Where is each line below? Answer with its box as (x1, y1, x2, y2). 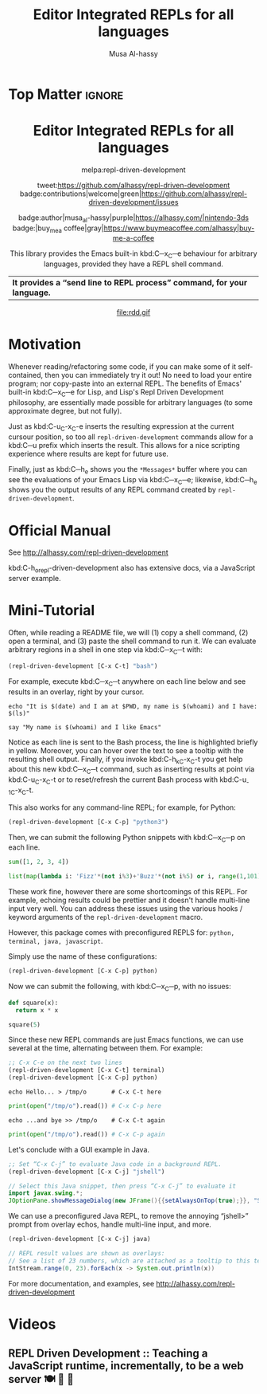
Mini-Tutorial (8, 602, 95, 619)
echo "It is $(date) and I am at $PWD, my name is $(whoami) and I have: (8, 702, 258, 710)
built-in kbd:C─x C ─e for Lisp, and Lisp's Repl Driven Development (8, 387, 224, 399)
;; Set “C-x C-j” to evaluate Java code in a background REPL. (8, 1160, 222, 1168)
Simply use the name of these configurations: (8, 952, 157, 961)
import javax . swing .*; (8, 1189, 83, 1197)
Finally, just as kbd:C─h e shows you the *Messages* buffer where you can (8, 464, 248, 476)
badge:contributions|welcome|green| (19, 189, 141, 198)
